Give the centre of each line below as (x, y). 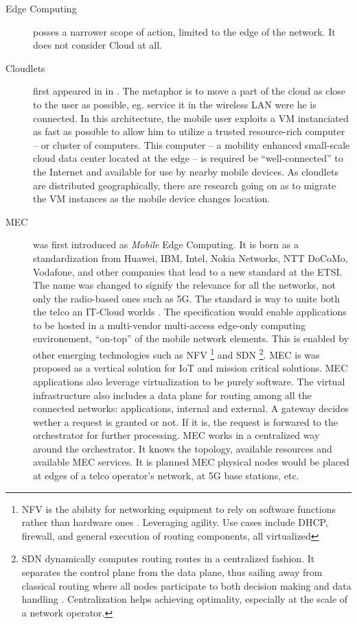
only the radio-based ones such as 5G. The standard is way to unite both (187, 298)
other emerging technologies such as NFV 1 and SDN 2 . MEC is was (176, 353)
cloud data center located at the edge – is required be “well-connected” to (188, 158)
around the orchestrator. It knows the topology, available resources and (183, 448)
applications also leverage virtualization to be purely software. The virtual (189, 381)
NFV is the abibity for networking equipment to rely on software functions (178, 508)
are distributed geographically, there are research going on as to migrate (185, 185)
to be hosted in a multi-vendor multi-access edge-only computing (169, 325)
